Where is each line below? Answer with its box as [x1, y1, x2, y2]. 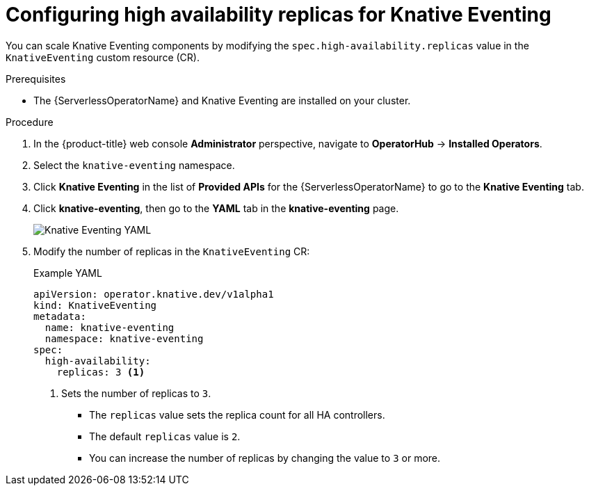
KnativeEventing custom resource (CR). [6, 51, 200, 63]
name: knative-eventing [45, 321, 175, 333]
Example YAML [33, 266, 102, 279]
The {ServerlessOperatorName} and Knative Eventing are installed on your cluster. [33, 94, 411, 106]
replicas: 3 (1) [56, 366, 145, 378]
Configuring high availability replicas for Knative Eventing [6, 3, 551, 26]
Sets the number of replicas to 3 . [61, 387, 211, 399]
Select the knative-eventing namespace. [33, 159, 235, 171]
